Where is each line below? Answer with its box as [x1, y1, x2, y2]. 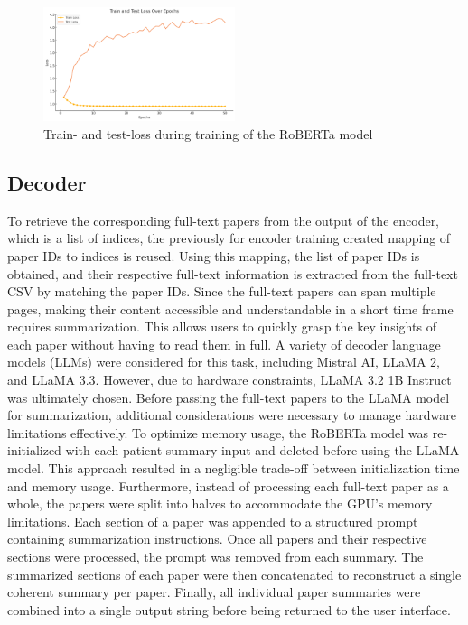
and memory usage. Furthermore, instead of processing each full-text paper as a [7, 476, 449, 495]
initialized [7, 441, 61, 460]
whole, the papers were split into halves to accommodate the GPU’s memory [7, 494, 433, 513]
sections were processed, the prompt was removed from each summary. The [7, 547, 424, 566]
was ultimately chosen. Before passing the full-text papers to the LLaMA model [7, 387, 450, 406]
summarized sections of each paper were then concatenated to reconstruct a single [7, 564, 462, 583]
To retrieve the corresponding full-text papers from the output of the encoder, [7, 210, 440, 229]
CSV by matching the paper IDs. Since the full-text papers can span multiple [7, 282, 436, 301]
